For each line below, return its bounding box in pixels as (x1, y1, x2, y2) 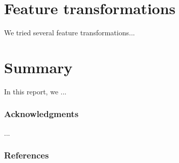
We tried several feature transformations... (4, 27, 135, 38)
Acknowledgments (4, 107, 79, 120)
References (4, 149, 49, 161)
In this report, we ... (4, 86, 67, 96)
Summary (4, 57, 73, 77)
